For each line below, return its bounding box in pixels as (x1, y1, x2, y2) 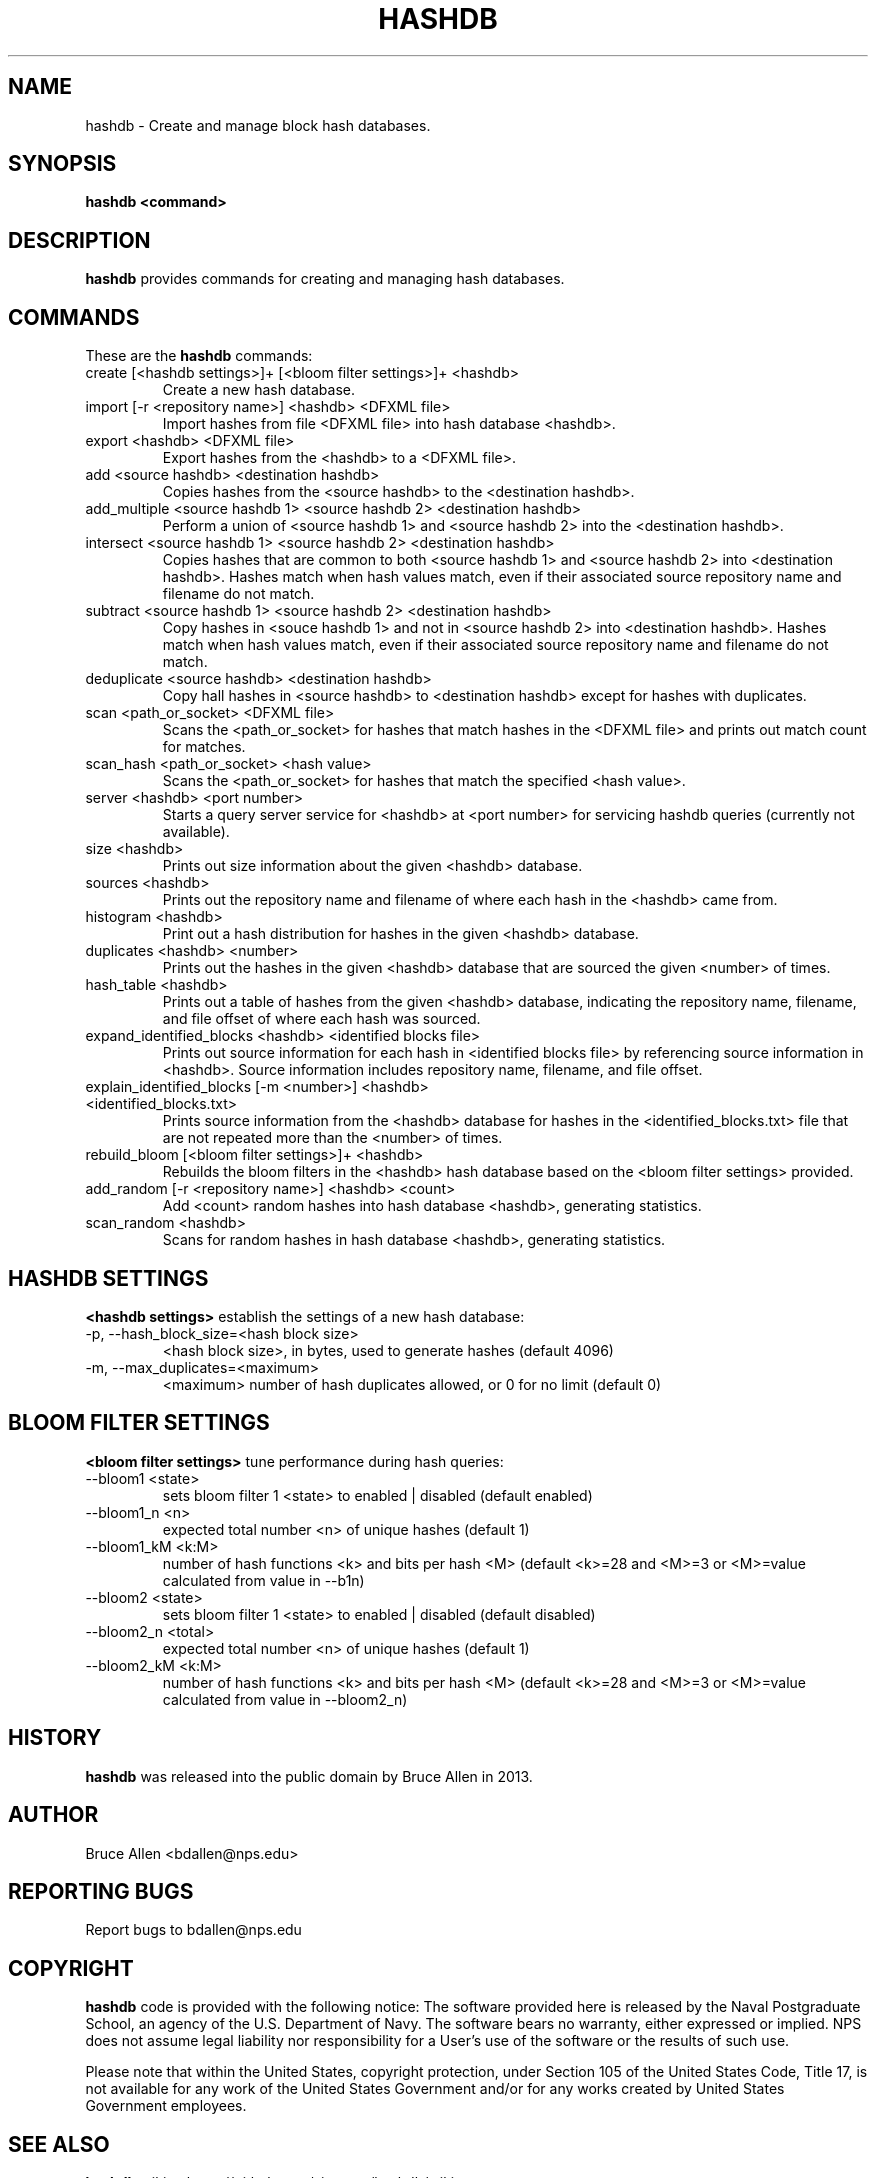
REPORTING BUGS (8, 1878, 194, 1904)
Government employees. (85, 2097, 247, 2115)
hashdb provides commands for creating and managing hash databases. (85, 270, 565, 288)
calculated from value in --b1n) (162, 1571, 365, 1589)
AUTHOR (8, 1802, 99, 1828)
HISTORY (8, 1725, 102, 1751)
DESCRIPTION (8, 227, 151, 253)
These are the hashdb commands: (85, 347, 313, 365)
